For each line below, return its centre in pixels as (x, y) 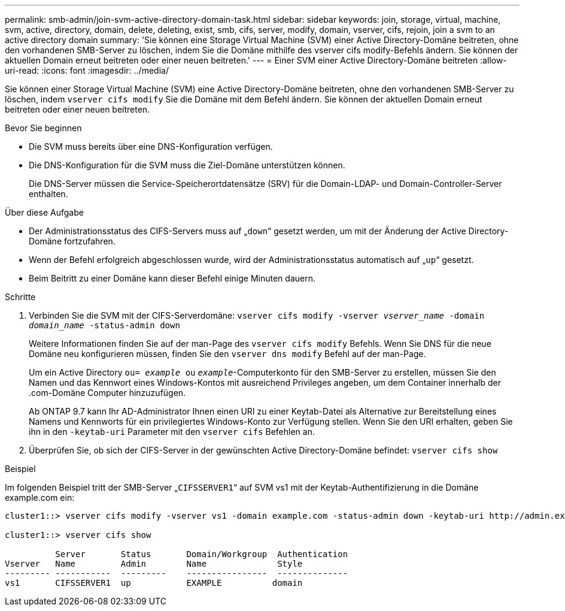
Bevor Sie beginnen (43, 128)
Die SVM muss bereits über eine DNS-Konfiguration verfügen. (151, 146)
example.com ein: (40, 497)
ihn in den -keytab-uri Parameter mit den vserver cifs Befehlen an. (172, 432)
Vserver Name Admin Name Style (154, 564)
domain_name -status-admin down (104, 325)
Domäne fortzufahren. (72, 241)
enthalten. (48, 194)
